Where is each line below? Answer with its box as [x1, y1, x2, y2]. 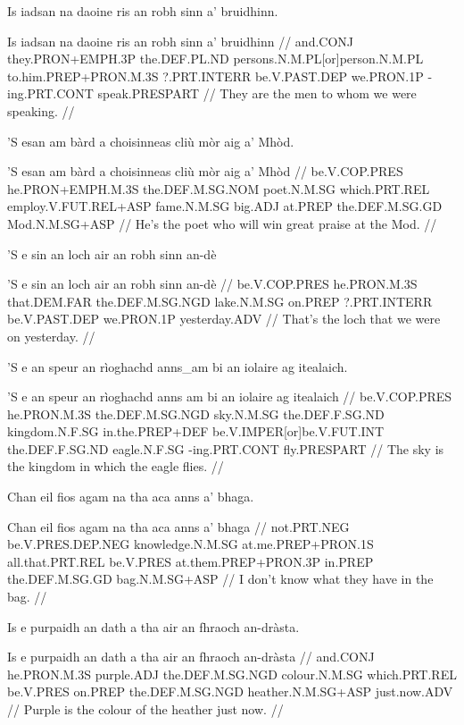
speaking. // [7, 101, 75, 120]
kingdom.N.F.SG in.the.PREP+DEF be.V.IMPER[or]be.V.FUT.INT [7, 422, 385, 441]
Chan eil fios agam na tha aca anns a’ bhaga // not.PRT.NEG [7, 517, 350, 535]
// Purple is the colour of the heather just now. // [7, 700, 284, 718]
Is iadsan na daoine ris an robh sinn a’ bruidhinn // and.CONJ [7, 31, 354, 50]
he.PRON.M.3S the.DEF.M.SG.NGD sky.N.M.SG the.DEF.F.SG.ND [7, 404, 385, 423]
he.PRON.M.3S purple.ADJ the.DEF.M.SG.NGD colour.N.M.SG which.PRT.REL [7, 664, 457, 683]
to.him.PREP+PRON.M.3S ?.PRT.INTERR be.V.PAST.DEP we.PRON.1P [7, 66, 424, 85]
